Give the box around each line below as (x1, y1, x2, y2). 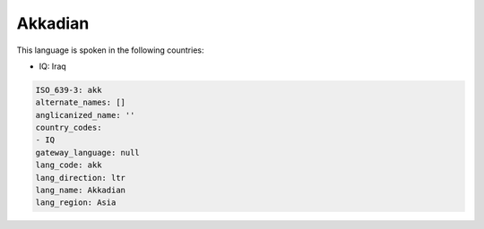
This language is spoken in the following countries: (16, 45, 204, 55)
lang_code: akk (35, 160, 102, 170)
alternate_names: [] (35, 98, 125, 107)
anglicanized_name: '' (35, 110, 135, 120)
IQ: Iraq (39, 61, 66, 72)
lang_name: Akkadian (35, 185, 125, 196)
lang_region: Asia (35, 198, 117, 208)
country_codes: (35, 123, 102, 133)
